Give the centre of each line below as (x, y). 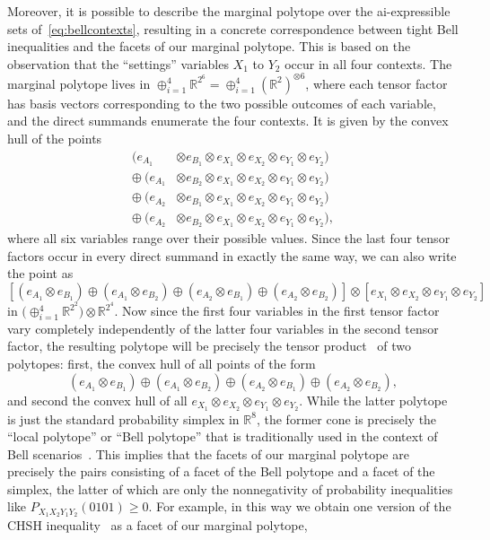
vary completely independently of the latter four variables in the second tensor (223, 328)
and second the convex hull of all (97, 400)
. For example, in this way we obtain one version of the (300, 506)
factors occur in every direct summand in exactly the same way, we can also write (232, 255)
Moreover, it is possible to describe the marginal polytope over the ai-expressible (229, 11)
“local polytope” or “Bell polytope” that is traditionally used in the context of (223, 436)
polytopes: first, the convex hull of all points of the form (162, 364)
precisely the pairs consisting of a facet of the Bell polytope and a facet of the (221, 471)
